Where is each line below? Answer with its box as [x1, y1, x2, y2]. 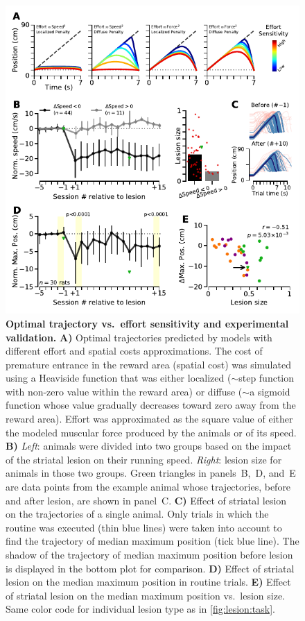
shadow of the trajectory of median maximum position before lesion [6, 547, 293, 561]
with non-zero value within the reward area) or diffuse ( [6, 384, 243, 398]
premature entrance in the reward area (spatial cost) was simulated [6, 357, 291, 371]
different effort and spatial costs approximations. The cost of [6, 343, 263, 358]
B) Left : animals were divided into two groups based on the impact [6, 439, 292, 453]
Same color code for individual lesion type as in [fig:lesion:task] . [6, 602, 275, 616]
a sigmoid [250, 384, 290, 398]
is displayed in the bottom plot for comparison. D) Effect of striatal [6, 561, 295, 575]
